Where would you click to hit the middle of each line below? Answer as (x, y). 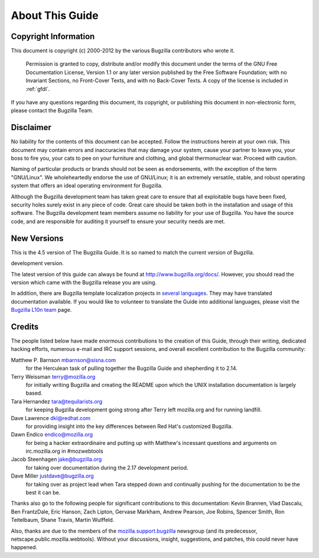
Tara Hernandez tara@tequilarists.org (57, 401)
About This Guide (55, 15)
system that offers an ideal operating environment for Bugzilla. (87, 186)
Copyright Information (53, 36)
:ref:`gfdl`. (38, 89)
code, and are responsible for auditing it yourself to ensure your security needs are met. (118, 221)
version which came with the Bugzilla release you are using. (84, 282)
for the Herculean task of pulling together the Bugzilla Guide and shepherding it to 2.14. (131, 368)
